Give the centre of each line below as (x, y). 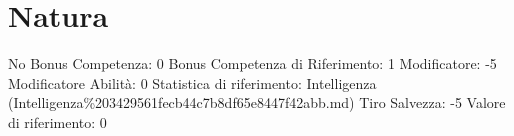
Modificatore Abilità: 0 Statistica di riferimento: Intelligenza (192, 82)
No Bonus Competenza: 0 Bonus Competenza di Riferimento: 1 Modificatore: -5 (252, 63)
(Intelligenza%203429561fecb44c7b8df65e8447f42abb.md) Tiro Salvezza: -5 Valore (257, 102)
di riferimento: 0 (57, 121)
